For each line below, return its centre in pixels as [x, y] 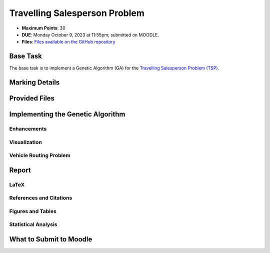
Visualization [25, 142]
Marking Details [34, 82]
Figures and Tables [33, 211]
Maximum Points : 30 [44, 28]
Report [20, 170]
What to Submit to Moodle [51, 239]
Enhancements [28, 129]
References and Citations [41, 198]
